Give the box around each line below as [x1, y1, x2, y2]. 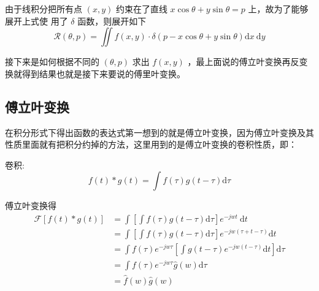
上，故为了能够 [248, 2, 309, 15]
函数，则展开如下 [77, 14, 147, 27]
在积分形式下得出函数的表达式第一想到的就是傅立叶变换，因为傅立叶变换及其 [5, 126, 314, 138]
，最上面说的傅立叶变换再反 [187, 55, 299, 68]
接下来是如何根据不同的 [5, 55, 99, 68]
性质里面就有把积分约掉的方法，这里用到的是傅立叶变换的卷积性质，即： [5, 138, 297, 151]
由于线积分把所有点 [5, 2, 82, 15]
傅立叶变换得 [5, 199, 56, 212]
